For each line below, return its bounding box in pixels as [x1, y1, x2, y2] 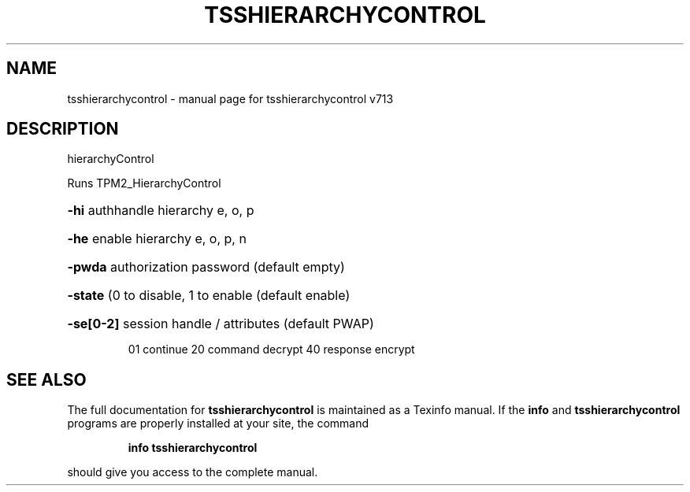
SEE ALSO [6, 369, 87, 390]
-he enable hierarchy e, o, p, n [67, 231, 247, 247]
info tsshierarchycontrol [128, 441, 258, 455]
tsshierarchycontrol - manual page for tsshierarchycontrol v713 [67, 91, 394, 105]
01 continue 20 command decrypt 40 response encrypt [128, 342, 415, 357]
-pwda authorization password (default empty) [67, 259, 345, 276]
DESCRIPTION [6, 119, 119, 139]
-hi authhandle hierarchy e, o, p [67, 202, 254, 219]
